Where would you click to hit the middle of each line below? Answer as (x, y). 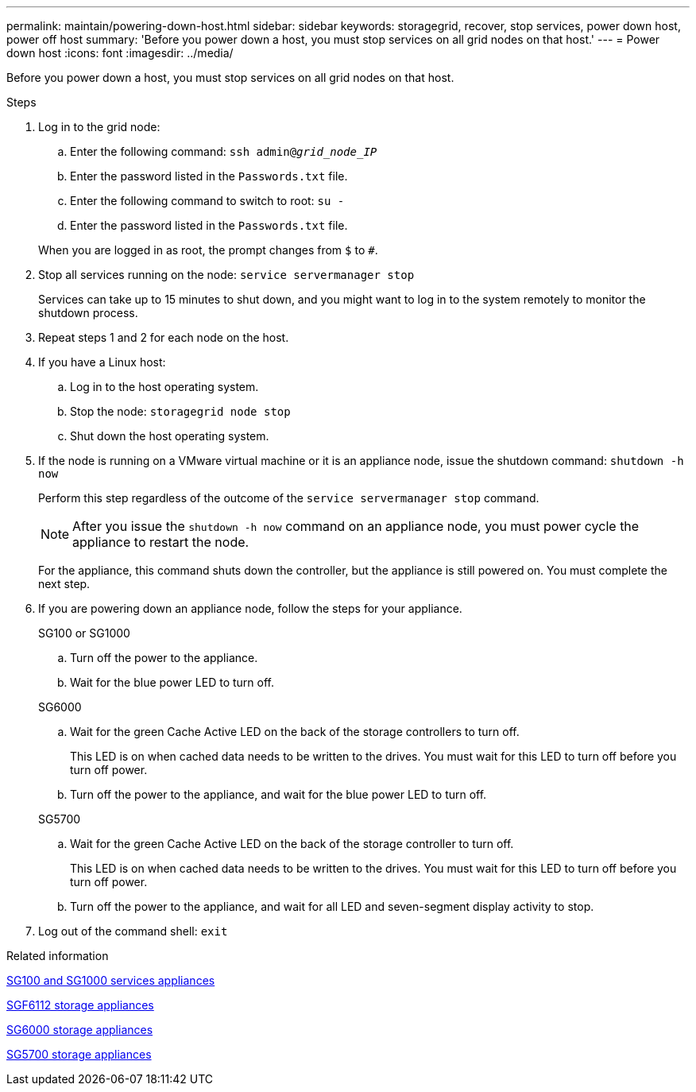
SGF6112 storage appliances (80, 1005)
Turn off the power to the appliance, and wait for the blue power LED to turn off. (278, 794)
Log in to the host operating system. (164, 387)
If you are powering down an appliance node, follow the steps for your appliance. (250, 608)
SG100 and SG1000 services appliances (111, 980)
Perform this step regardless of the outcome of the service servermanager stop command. (289, 498)
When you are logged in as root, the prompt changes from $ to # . (208, 250)
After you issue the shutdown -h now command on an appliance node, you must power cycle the (356, 526)
